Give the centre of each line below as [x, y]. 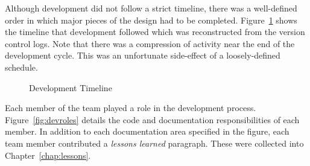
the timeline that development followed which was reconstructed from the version [155, 32]
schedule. [21, 67]
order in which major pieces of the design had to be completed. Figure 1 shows [151, 20]
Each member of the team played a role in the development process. [131, 108]
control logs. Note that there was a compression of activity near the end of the [150, 43]
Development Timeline [71, 87]
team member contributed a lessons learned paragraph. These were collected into [154, 143]
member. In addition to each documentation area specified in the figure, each [147, 131]
